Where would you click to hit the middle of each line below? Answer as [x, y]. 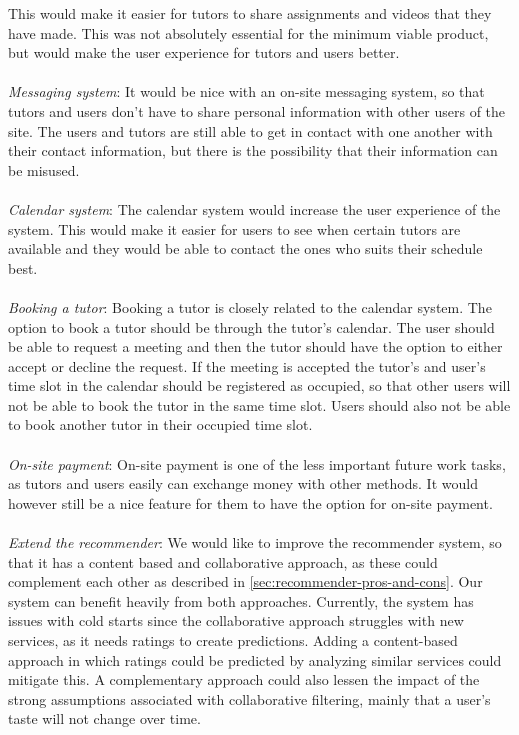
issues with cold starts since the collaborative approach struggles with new [236, 620]
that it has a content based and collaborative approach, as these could [223, 561]
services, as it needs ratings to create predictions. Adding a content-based [233, 640]
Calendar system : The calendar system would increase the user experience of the [254, 208]
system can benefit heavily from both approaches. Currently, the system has [241, 600]
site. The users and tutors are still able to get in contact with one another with [250, 130]
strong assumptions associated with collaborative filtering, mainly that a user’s [249, 698]
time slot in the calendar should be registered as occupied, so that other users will [259, 385]
